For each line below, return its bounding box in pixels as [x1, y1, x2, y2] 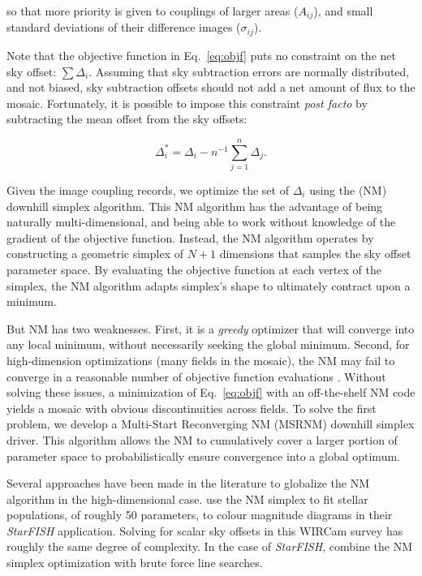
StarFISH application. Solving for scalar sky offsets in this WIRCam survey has [6, 522, 403, 539]
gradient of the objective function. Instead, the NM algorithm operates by [6, 229, 374, 246]
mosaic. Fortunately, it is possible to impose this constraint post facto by [6, 94, 368, 111]
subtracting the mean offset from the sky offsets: [6, 110, 248, 127]
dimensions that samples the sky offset [219, 245, 411, 262]
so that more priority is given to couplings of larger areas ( [6, 2, 299, 19]
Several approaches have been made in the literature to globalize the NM [6, 475, 370, 492]
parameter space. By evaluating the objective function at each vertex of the [6, 260, 381, 277]
